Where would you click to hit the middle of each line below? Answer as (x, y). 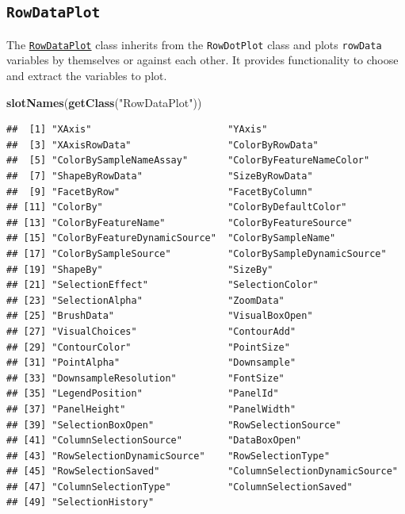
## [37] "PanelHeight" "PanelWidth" (151, 409)
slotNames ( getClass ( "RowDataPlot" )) (104, 102)
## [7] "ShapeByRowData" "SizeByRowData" (160, 176)
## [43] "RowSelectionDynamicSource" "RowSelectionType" (168, 456)
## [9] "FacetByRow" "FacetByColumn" (160, 192)
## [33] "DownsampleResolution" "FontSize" (145, 378)
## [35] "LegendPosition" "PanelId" (143, 394)
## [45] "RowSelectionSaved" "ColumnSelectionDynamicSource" (202, 472)
